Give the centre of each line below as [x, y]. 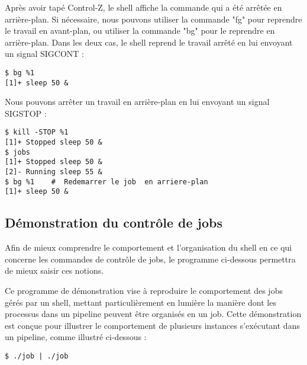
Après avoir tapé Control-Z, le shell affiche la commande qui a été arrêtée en [143, 7]
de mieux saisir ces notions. [54, 270]
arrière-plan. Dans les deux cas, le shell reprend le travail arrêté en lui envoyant [149, 42]
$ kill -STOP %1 [37, 132]
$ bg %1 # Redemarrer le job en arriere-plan [106, 182]
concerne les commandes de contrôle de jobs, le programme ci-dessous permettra [150, 259]
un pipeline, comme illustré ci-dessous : [76, 337]
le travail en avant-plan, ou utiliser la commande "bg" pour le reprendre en [140, 31]
